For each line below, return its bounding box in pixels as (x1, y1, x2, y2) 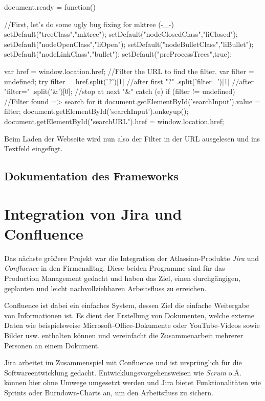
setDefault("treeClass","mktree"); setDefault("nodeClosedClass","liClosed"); (4, 29, 238, 39)
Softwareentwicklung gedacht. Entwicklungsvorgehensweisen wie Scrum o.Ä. (4, 367, 241, 378)
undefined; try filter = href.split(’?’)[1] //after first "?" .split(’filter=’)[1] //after (4, 76, 254, 86)
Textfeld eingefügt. (4, 143, 63, 154)
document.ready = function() (4, 2, 96, 12)
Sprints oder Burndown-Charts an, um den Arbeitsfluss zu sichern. (4, 387, 213, 397)
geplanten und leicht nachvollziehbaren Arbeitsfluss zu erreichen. (4, 282, 207, 293)
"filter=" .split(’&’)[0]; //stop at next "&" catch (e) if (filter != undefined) (4, 86, 235, 97)
